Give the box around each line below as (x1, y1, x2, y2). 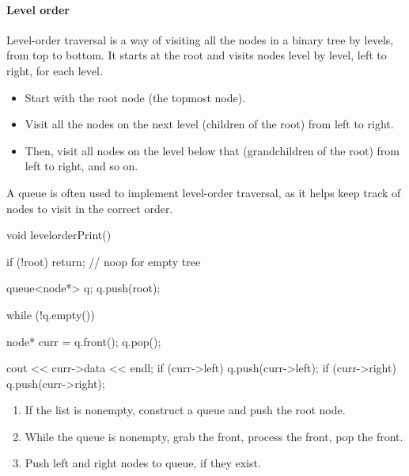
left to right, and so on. (25, 158, 138, 174)
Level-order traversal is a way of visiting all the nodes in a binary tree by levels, (6, 31, 394, 48)
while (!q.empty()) (6, 306, 95, 322)
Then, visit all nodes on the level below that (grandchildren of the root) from (25, 142, 400, 158)
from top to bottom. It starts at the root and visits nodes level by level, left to (6, 47, 387, 63)
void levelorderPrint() (6, 227, 112, 243)
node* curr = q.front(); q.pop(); (6, 333, 161, 349)
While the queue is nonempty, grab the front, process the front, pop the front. (25, 428, 403, 444)
